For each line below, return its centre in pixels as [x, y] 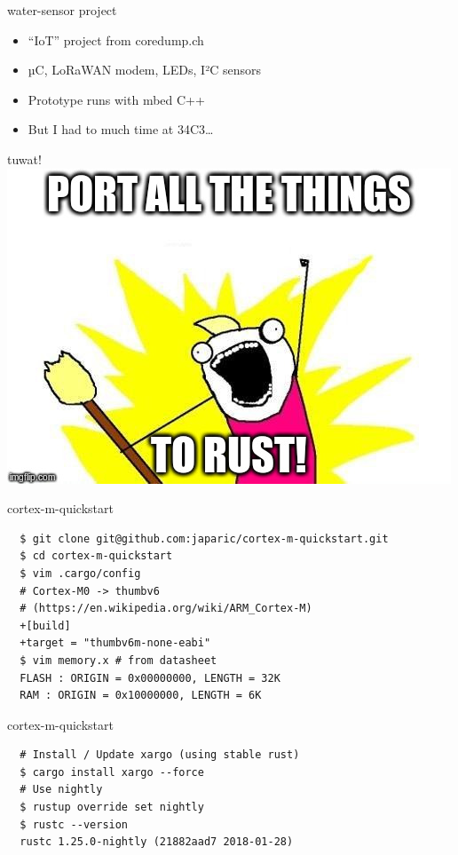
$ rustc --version [74, 824]
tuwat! [24, 158]
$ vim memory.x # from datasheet [118, 660]
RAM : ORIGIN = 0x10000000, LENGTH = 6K [141, 696]
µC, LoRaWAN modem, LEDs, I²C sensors [145, 70]
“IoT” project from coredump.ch [116, 40]
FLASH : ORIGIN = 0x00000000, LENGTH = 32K [150, 678]
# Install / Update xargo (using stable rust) [160, 755]
